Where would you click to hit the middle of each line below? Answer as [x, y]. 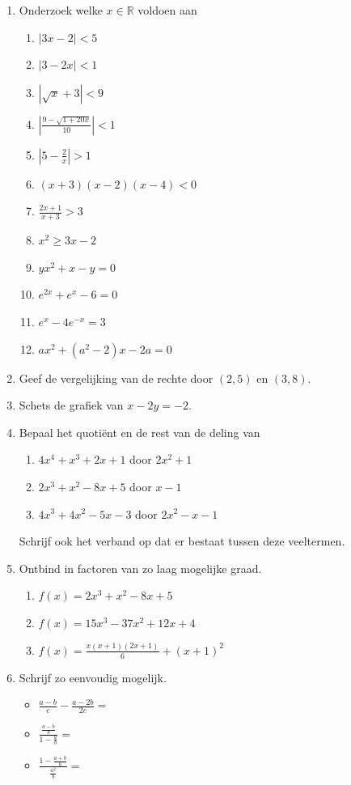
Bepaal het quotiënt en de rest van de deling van [140, 432]
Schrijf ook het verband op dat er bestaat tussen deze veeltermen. [182, 541]
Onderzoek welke [61, 10]
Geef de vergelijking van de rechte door [116, 378]
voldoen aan [167, 10]
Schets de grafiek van [71, 405]
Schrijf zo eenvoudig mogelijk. [93, 677]
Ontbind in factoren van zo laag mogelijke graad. [140, 568]
